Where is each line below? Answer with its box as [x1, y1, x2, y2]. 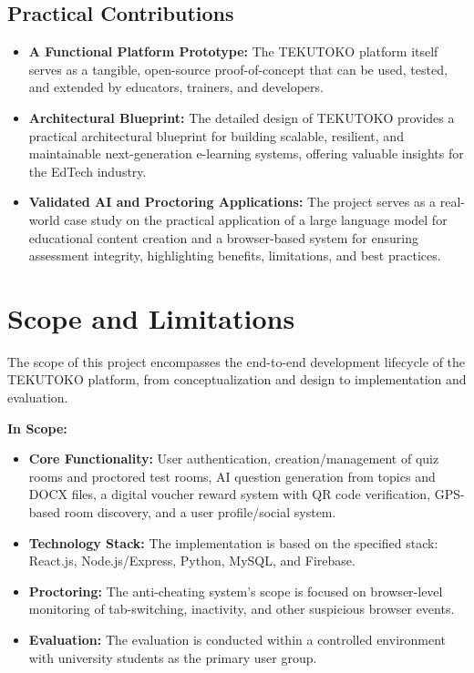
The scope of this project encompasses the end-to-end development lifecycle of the [7, 352, 466, 371]
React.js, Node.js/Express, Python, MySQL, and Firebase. [28, 551, 355, 570]
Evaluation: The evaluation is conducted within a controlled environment [28, 629, 447, 648]
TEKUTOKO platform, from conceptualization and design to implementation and [7, 370, 467, 389]
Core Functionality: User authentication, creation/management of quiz [28, 449, 439, 468]
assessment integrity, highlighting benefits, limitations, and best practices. [28, 246, 441, 265]
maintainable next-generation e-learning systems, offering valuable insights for [28, 144, 464, 163]
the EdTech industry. [28, 161, 147, 180]
